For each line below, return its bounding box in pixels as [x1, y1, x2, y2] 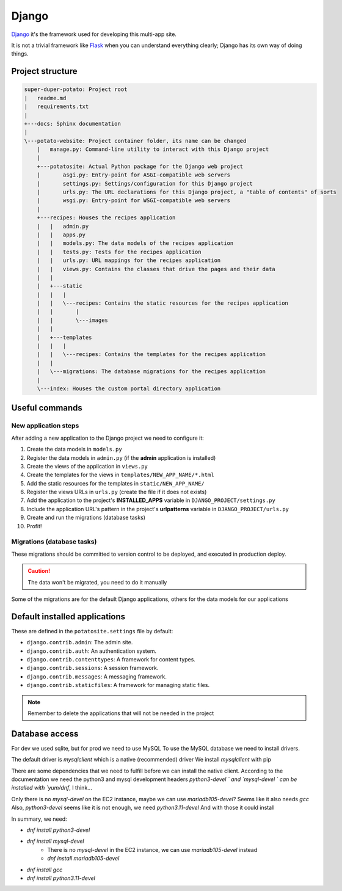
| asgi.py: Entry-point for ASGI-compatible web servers [37, 172, 231, 178]
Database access [11, 729, 79, 739]
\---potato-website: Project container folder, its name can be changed [24, 137, 247, 144]
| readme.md [24, 95, 67, 101]
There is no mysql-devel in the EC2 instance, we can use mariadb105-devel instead [47, 846, 258, 853]
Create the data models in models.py [26, 446, 122, 453]
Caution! [27, 567, 51, 575]
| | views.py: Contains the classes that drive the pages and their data [37, 266, 276, 272]
